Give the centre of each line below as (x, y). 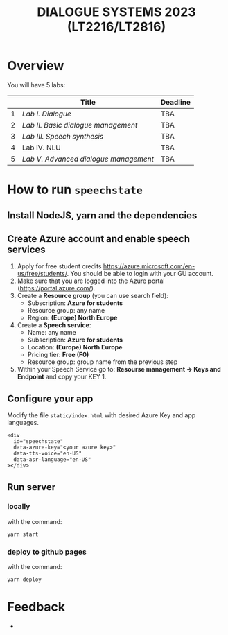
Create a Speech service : (54, 325)
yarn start (23, 534)
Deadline (175, 102)
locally (19, 507)
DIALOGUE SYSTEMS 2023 (116, 12)
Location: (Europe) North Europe (75, 347)
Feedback (36, 607)
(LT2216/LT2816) (116, 27)
